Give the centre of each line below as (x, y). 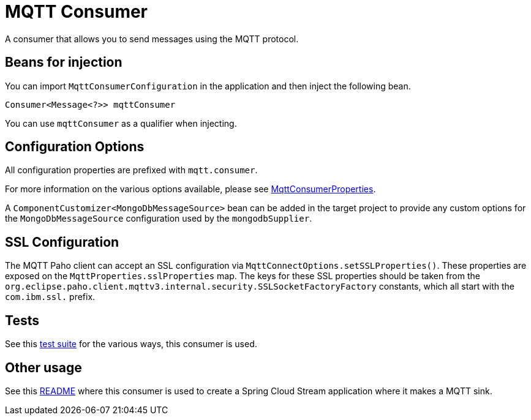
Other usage (43, 367)
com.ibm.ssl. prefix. (50, 297)
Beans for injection (64, 62)
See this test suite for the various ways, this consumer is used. (131, 344)
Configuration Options (75, 147)
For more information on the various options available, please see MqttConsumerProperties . (190, 189)
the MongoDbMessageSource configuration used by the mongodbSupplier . (159, 219)
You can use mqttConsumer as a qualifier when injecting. (121, 123)
